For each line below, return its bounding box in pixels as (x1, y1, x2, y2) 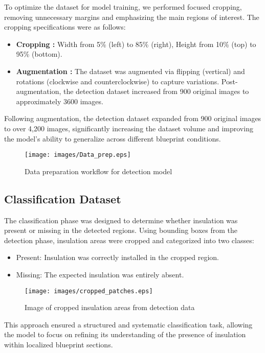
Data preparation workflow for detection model (25, 166, 172, 176)
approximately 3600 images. (16, 96, 103, 106)
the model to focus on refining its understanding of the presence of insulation (4, 329, 246, 340)
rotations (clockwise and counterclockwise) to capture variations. (16, 76, 219, 86)
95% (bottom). (16, 49, 62, 59)
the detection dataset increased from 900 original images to (63, 86, 249, 97)
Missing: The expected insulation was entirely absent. (16, 269, 184, 279)
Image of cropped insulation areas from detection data (25, 302, 195, 313)
